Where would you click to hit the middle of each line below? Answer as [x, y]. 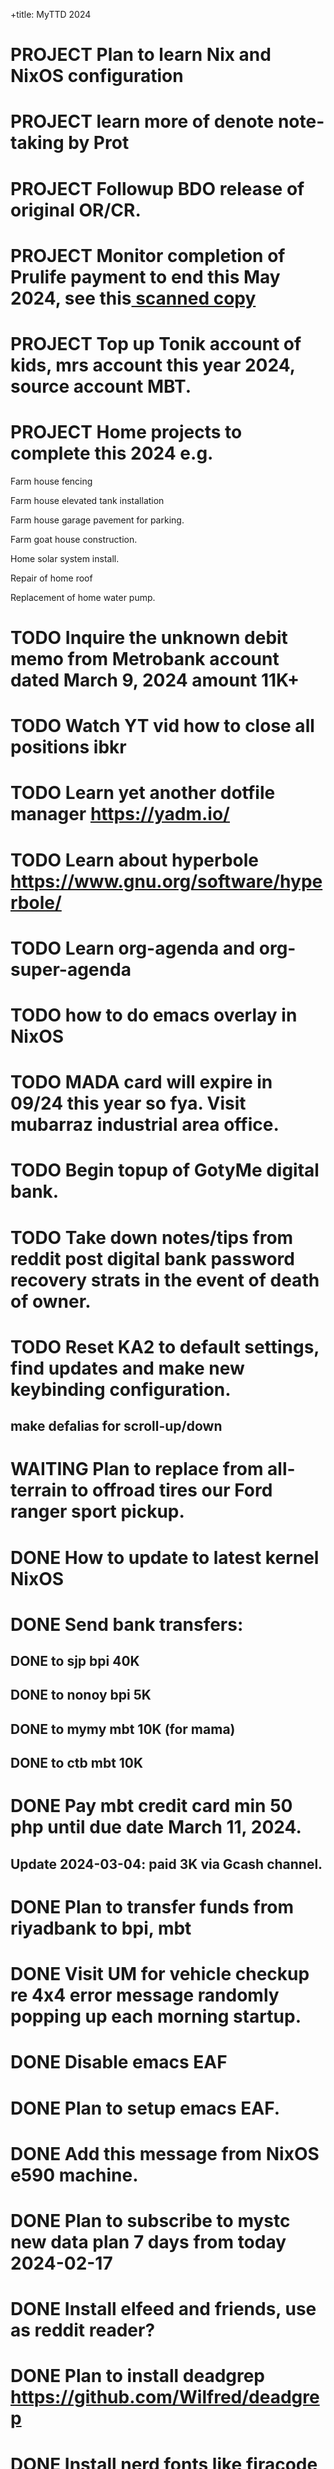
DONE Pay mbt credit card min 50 [151, 1806]
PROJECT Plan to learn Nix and [141, 55]
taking [37, 143]
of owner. [51, 1301]
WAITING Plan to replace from [137, 1469]
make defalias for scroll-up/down [116, 1426]
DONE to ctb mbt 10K [77, 1763]
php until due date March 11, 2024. [156, 1827]
